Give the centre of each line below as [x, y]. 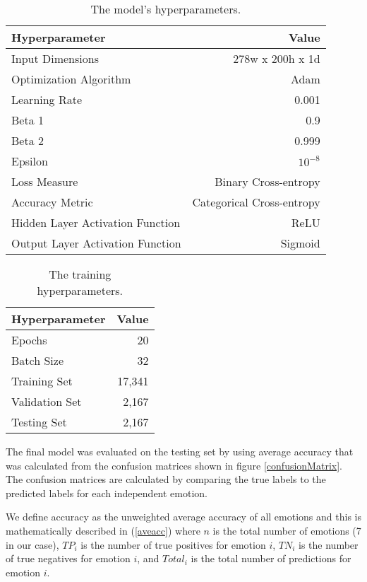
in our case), [32, 544]
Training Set [42, 381]
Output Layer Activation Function [96, 243]
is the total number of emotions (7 [287, 530]
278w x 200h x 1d [277, 58]
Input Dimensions [55, 58]
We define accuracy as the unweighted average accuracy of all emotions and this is [183, 517]
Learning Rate [47, 99]
